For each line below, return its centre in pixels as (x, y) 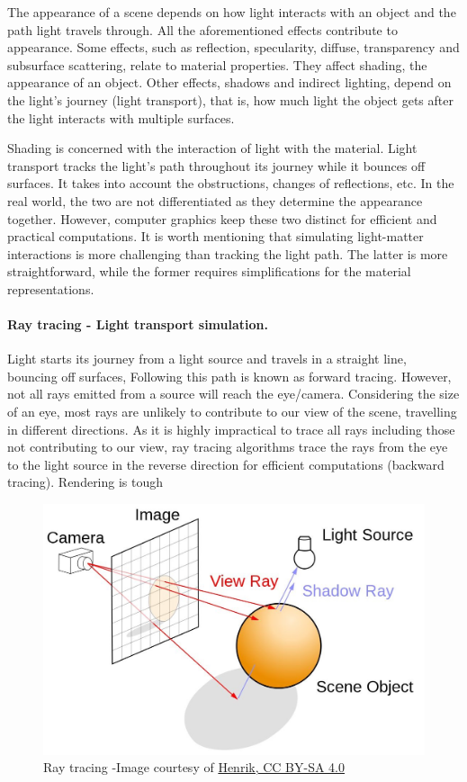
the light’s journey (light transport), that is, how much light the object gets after (230, 99)
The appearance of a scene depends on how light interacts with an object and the (232, 12)
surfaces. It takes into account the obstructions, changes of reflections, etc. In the (231, 183)
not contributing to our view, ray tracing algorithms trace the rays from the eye (228, 447)
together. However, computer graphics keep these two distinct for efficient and (222, 218)
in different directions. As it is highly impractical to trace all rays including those (231, 429)
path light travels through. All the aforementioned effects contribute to (202, 29)
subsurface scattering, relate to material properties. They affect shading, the (217, 64)
